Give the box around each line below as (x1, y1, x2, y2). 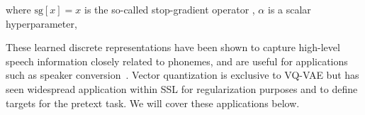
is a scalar (267, 2, 311, 16)
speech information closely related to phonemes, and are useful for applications (6, 53, 348, 68)
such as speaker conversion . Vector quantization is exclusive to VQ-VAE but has (6, 67, 359, 82)
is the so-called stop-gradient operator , (84, 2, 255, 16)
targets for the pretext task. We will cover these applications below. (6, 95, 300, 110)
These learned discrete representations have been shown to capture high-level (6, 40, 340, 55)
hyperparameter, (6, 16, 77, 31)
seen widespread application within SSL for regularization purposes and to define (6, 81, 358, 96)
